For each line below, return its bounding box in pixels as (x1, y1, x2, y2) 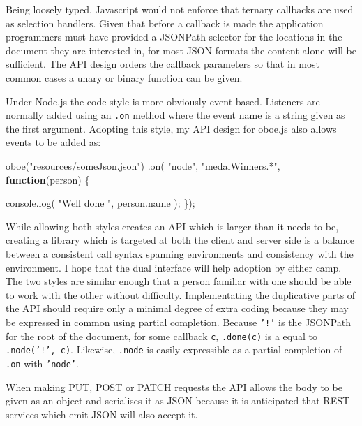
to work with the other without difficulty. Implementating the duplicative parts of (6, 287, 356, 302)
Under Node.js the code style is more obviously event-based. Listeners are (6, 94, 320, 108)
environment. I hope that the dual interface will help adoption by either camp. (6, 260, 342, 274)
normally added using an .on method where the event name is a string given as (6, 108, 345, 122)
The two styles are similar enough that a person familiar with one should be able (6, 274, 352, 288)
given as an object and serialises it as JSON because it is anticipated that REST (6, 393, 350, 408)
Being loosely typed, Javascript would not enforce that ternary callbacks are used (6, 2, 354, 16)
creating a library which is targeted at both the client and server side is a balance (6, 233, 354, 247)
